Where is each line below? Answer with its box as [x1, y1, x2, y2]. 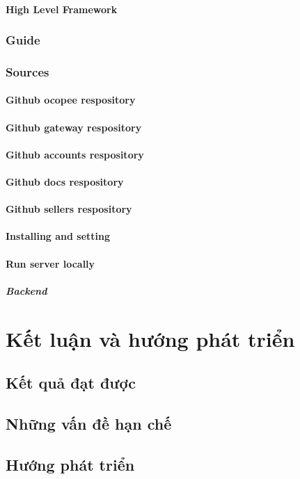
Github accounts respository [6, 147, 144, 161]
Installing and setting [6, 229, 111, 243]
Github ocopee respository [6, 92, 136, 107]
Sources [6, 63, 49, 80]
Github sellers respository [6, 202, 132, 216]
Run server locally [6, 256, 95, 270]
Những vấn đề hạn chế [6, 412, 172, 434]
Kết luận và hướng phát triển [6, 324, 295, 352]
